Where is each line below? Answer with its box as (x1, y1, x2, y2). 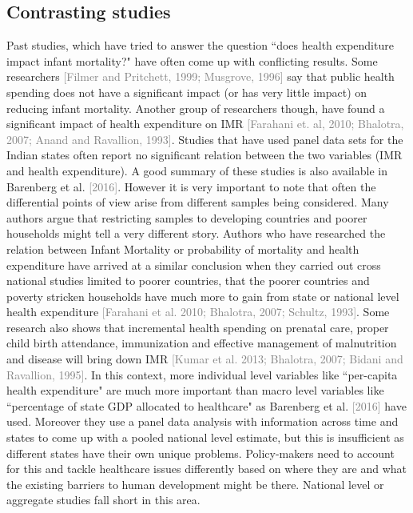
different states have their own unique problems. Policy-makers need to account (6, 444, 395, 461)
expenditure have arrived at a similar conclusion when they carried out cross (6, 256, 381, 273)
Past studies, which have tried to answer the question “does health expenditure (6, 37, 394, 54)
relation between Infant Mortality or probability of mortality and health (6, 240, 359, 257)
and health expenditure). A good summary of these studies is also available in (6, 162, 387, 178)
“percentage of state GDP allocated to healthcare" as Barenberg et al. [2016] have (6, 397, 407, 414)
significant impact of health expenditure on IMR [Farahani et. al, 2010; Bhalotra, (6, 115, 404, 132)
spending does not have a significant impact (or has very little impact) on (6, 83, 367, 100)
